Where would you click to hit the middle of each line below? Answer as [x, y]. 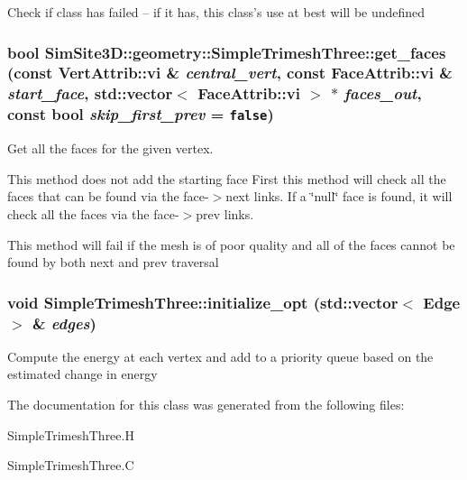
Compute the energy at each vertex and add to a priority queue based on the [220, 356]
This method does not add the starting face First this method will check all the [227, 178]
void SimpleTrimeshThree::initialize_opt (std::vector [203, 302]
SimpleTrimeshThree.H [71, 434]
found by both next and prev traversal [113, 262]
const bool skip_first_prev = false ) [141, 114]
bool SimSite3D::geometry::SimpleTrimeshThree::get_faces [227, 52]
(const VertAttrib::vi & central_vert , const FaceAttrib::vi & [230, 73]
